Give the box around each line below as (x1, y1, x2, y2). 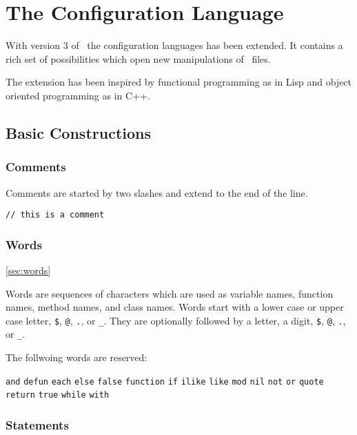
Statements (6, 416, 69, 433)
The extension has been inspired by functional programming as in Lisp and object (6, 75, 352, 89)
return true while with (6, 390, 110, 400)
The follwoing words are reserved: (6, 350, 147, 365)
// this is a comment (6, 210, 105, 220)
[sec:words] (6, 262, 51, 277)
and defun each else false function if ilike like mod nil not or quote (6, 376, 324, 387)
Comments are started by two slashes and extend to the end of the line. (6, 185, 308, 200)
